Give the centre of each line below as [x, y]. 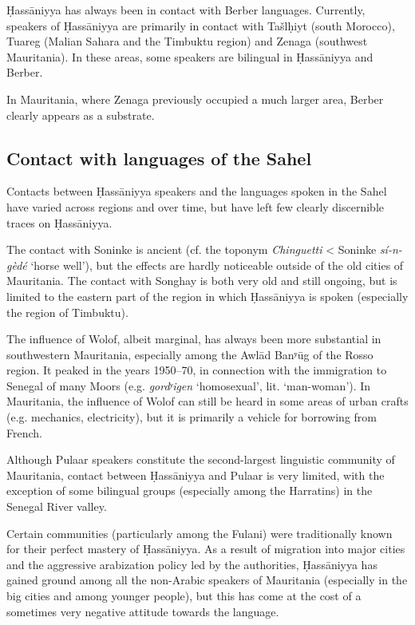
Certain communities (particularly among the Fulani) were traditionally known [200, 533]
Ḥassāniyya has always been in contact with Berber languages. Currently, [186, 10]
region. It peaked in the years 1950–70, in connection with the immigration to [197, 370]
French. [24, 432]
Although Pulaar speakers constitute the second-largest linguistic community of [201, 459]
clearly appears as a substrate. [81, 115]
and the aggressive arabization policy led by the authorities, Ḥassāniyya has [192, 564]
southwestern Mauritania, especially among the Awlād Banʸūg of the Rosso [190, 354]
